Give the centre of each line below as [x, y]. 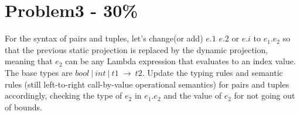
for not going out [265, 95]
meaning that [29, 61]
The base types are [39, 72]
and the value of [193, 95]
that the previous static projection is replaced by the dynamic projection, [137, 49]
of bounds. [23, 107]
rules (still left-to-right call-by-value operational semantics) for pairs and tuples [147, 84]
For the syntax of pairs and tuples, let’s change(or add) [104, 38]
